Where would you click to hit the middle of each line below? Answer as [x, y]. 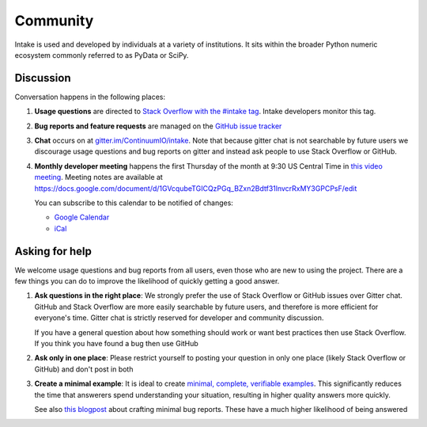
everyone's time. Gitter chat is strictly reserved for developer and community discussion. [179, 318]
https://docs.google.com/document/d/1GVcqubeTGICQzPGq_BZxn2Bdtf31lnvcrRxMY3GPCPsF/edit [196, 188]
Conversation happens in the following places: [90, 97]
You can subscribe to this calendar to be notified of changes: [134, 203]
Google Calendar [82, 217]
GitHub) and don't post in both [84, 369]
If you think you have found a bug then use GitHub [117, 343]
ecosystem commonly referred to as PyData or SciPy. [102, 55]
